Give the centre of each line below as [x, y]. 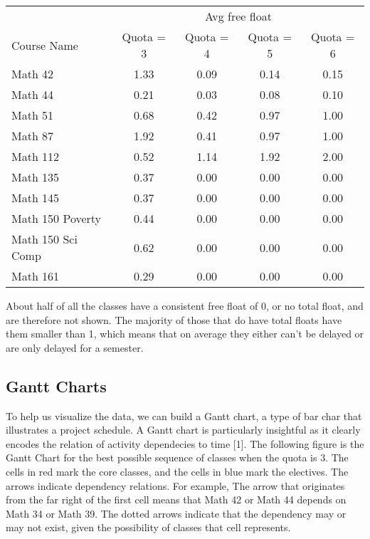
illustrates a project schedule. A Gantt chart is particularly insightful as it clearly [183, 430]
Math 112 [36, 156]
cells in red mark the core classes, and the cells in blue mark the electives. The [177, 471]
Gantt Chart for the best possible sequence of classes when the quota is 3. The [177, 457]
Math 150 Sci [44, 239]
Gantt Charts [56, 386]
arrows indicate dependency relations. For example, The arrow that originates [175, 485]
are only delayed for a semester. [75, 347]
